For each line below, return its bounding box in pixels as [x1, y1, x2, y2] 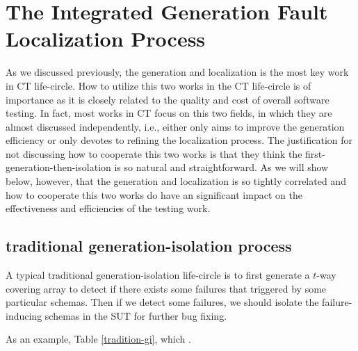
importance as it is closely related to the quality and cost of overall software [6, 92, 329, 106]
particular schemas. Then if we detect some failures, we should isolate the [6, 295, 319, 309]
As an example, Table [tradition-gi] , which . [6, 332, 191, 346]
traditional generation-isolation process [6, 235, 292, 256]
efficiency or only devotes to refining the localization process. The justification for [6, 133, 353, 147]
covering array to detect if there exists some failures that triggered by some [6, 281, 327, 295]
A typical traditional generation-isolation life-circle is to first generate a [6, 268, 310, 282]
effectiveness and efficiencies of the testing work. [6, 201, 211, 215]
